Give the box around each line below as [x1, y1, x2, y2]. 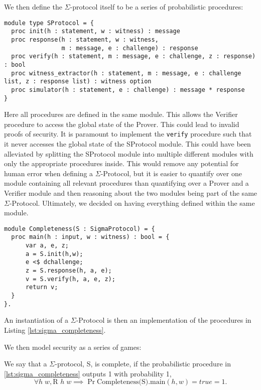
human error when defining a [4, 168, 93, 178]
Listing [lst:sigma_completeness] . [4, 324, 106, 335]
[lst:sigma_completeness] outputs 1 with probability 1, [4, 368, 172, 378]
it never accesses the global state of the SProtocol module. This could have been [4, 139, 251, 149]
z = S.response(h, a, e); [25, 267, 112, 275]
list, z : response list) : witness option [4, 78, 152, 85]
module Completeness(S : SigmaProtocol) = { [4, 225, 155, 232]
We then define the [4, 2, 62, 12]
